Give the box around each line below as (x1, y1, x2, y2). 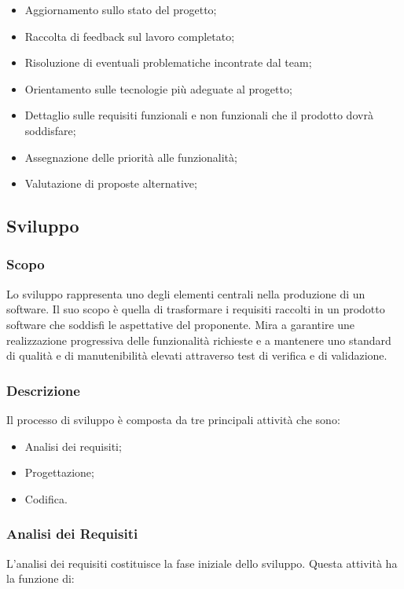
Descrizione (6, 380, 80, 400)
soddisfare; (24, 122, 76, 138)
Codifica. (24, 490, 68, 507)
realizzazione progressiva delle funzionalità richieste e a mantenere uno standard (6, 331, 391, 348)
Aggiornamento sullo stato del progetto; (24, 2, 217, 17)
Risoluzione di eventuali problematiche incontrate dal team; (24, 54, 312, 71)
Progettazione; (24, 464, 94, 481)
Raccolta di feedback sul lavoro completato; (24, 27, 235, 44)
